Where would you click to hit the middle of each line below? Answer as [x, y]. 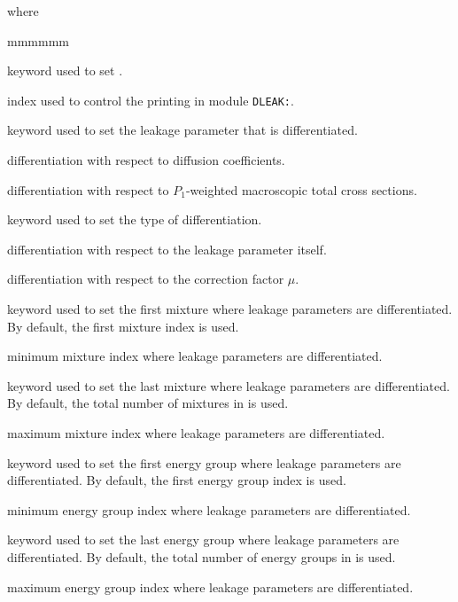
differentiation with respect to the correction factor [146, 279]
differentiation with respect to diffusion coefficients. [146, 160]
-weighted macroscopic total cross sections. [301, 189]
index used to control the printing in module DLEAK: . [151, 100]
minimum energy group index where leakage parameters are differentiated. [209, 509]
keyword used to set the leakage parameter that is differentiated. [182, 130]
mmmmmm [38, 40]
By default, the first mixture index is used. [123, 326]
